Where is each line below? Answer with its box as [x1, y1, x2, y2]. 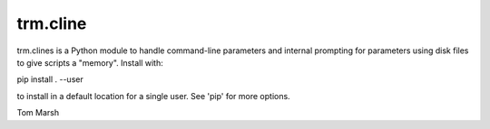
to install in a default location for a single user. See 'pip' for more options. [16, 90, 290, 101]
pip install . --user [16, 74, 83, 85]
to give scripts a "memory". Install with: [16, 57, 163, 68]
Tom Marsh [16, 107, 59, 118]
